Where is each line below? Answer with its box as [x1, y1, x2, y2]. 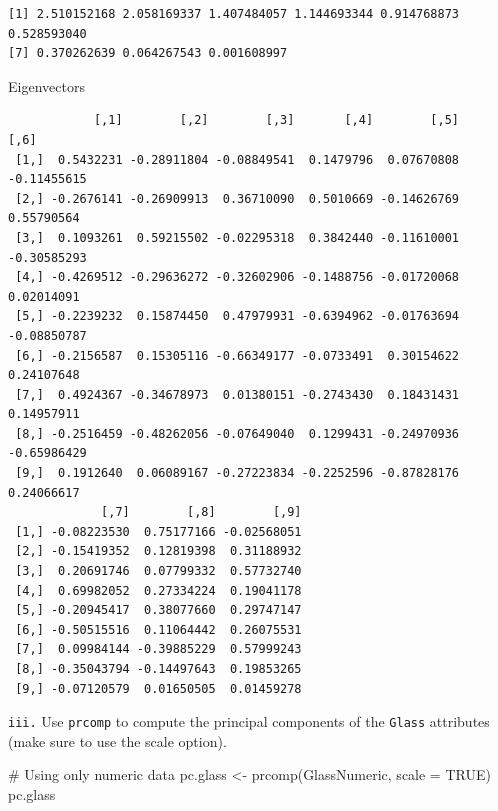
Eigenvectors [8, 75, 85, 96]
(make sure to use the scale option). [8, 730, 227, 751]
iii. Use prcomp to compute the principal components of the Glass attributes [8, 711, 490, 732]
